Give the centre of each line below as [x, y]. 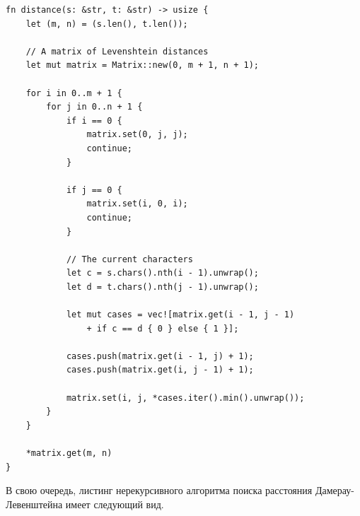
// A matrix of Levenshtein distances [117, 51]
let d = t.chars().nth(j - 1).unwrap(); [162, 287]
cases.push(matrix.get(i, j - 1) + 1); [160, 370]
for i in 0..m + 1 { [74, 93]
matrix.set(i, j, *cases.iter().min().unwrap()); [185, 398]
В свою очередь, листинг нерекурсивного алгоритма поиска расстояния [159, 490]
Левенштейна [34, 504]
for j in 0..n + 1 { [94, 107]
